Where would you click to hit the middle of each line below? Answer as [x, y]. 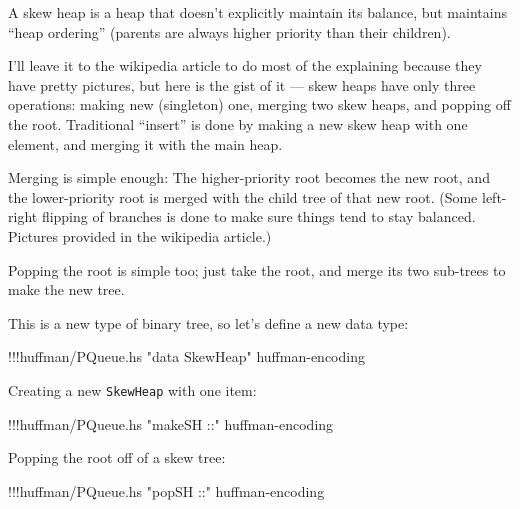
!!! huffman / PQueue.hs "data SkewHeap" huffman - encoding [186, 356]
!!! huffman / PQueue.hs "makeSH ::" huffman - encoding [171, 423]
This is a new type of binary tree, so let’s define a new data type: [208, 322]
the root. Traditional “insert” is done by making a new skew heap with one [238, 123]
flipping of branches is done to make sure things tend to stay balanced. [258, 216]
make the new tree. [66, 289]
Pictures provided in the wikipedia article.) [140, 235]
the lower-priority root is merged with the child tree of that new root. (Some [243, 196]
